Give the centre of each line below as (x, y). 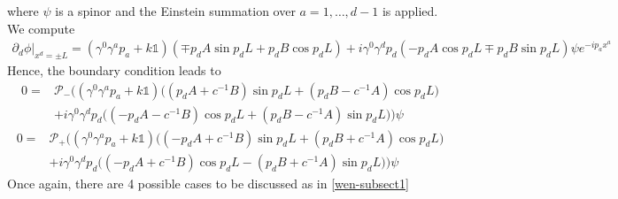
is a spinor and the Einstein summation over (175, 11)
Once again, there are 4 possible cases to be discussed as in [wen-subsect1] (208, 183)
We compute (41, 28)
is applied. (410, 11)
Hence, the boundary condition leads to (114, 70)
